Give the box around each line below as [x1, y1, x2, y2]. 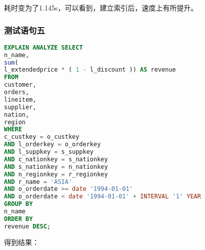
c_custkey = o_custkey [4, 133, 79, 141]
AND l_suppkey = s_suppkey [4, 148, 93, 156]
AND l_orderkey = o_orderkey [4, 141, 101, 148]
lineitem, [4, 96, 36, 103]
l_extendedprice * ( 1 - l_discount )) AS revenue [4, 66, 176, 74]
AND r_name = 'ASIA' [4, 178, 72, 185]
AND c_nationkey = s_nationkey [4, 155, 108, 163]
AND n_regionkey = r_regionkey [4, 170, 108, 178]
